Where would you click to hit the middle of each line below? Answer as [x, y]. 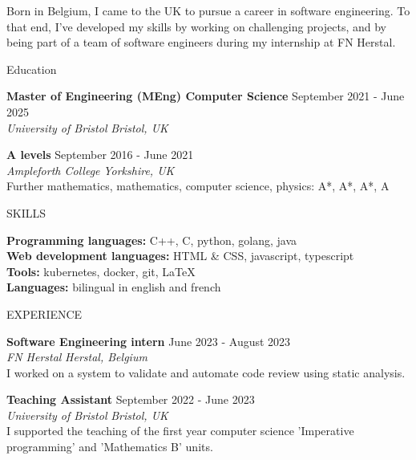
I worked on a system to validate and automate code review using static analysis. [206, 372]
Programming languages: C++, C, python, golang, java [152, 240]
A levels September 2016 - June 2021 [100, 155]
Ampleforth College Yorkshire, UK [91, 170]
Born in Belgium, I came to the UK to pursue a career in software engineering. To [208, 10]
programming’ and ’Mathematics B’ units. [110, 447]
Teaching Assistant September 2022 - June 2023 [131, 399]
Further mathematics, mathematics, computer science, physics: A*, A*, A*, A [198, 186]
